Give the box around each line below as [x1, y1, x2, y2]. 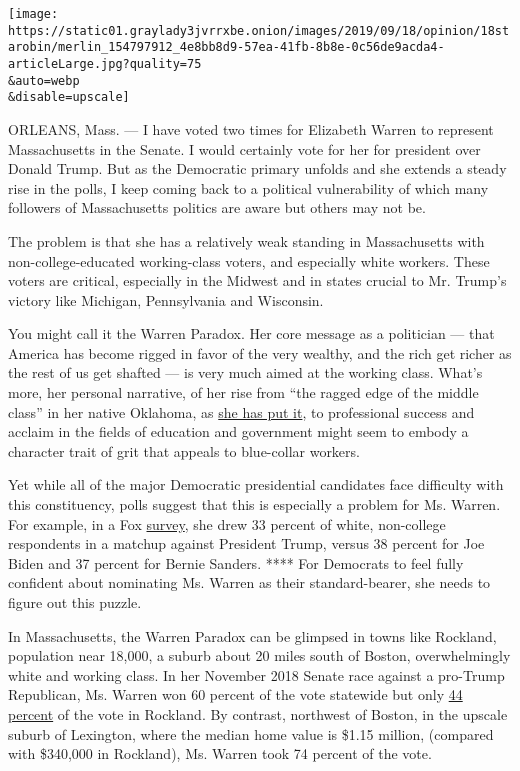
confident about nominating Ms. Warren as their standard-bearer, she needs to [8, 572, 491, 593]
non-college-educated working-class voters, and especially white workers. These [8, 250, 490, 271]
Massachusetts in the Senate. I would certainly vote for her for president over [8, 138, 481, 159]
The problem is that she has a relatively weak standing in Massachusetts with [8, 230, 485, 251]
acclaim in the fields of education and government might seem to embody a [8, 421, 469, 442]
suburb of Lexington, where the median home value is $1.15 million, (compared [8, 723, 494, 744]
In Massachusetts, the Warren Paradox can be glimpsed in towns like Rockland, [8, 625, 497, 646]
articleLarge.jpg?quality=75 [8, 56, 202, 71]
